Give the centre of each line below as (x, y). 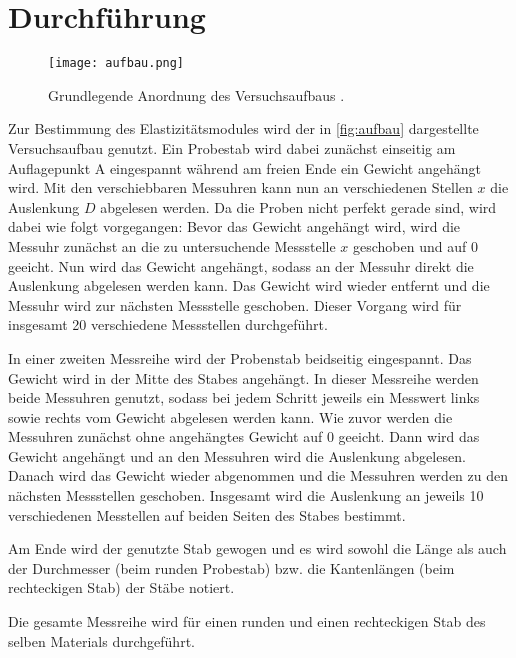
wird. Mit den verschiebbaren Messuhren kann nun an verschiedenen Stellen (240, 187)
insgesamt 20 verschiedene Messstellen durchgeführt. (168, 324)
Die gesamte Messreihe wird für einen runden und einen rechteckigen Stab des (247, 621)
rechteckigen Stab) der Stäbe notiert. (121, 587)
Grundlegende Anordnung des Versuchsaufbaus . (196, 94)
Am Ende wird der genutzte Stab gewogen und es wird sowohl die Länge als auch (257, 548)
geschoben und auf (409, 245)
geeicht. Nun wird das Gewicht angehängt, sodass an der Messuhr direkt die (241, 265)
